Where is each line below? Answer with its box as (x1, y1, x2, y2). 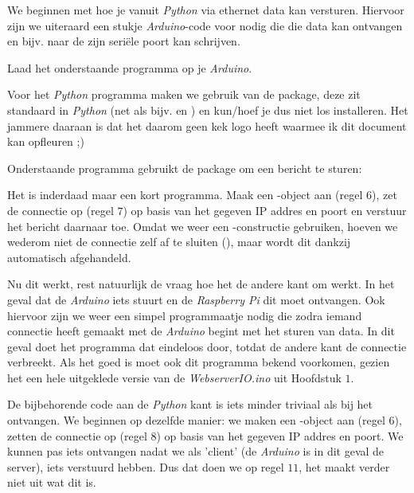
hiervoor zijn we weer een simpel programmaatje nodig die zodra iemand (7, 307, 362, 323)
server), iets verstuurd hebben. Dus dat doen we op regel (7, 458, 284, 475)
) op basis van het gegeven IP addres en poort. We (156, 427, 404, 444)
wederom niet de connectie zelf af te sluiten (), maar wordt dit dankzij (7, 233, 351, 250)
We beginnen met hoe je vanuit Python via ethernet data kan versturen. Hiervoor (7, 2, 404, 18)
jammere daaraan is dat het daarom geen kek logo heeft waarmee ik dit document (7, 117, 407, 134)
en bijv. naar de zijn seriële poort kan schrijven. (7, 33, 240, 49)
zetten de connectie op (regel (7, 427, 147, 444)
